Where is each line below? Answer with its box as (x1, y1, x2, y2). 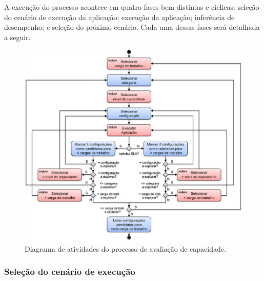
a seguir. (4, 31, 31, 42)
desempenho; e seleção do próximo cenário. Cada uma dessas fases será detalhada (4, 22, 260, 32)
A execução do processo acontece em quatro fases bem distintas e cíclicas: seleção (4, 2, 259, 12)
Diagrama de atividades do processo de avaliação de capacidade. (25, 243, 226, 254)
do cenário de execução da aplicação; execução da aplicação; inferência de (4, 11, 235, 22)
